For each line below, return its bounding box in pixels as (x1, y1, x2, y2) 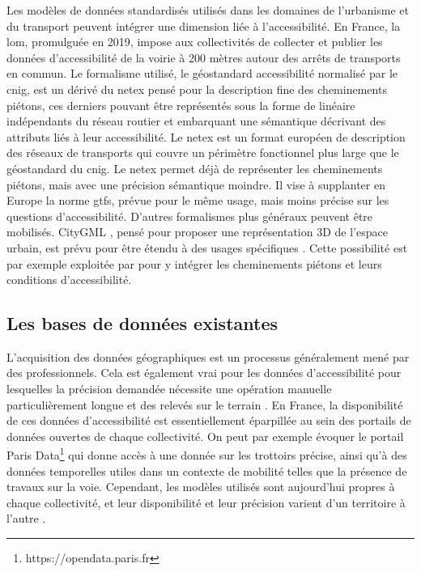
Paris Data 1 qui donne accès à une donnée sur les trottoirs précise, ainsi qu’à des (6, 444, 407, 464)
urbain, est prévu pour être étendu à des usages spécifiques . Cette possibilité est (6, 239, 408, 256)
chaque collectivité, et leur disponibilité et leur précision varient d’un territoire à (6, 494, 406, 511)
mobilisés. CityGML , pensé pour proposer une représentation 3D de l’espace (6, 223, 388, 240)
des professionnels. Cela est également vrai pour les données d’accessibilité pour (6, 364, 402, 381)
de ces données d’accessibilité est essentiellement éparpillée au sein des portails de (6, 412, 411, 429)
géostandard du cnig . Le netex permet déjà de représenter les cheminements (6, 159, 383, 176)
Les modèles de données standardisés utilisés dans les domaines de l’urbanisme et (6, 2, 409, 18)
